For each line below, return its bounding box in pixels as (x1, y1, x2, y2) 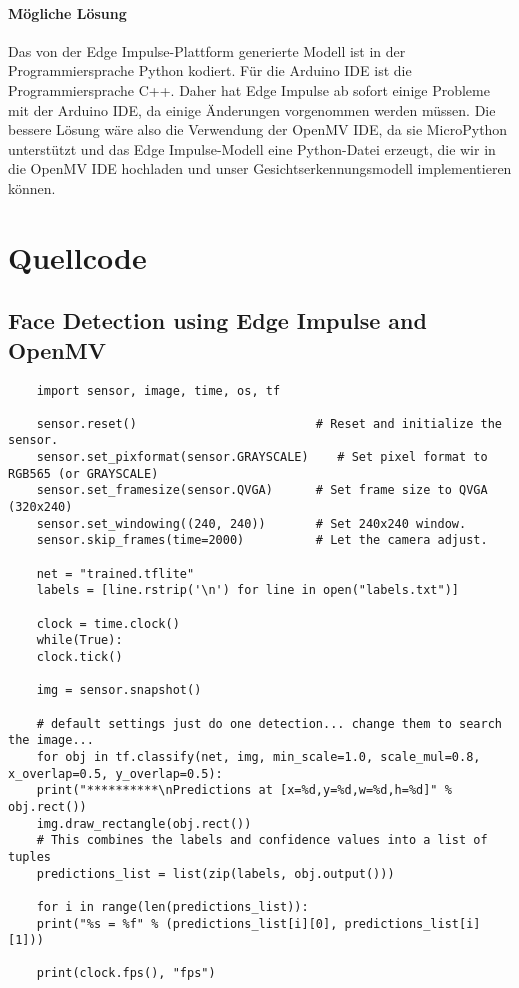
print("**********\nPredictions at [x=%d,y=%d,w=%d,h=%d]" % (36, 783, 452, 798)
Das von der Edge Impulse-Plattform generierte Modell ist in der (8, 40, 406, 61)
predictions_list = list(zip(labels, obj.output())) (36, 866, 395, 881)
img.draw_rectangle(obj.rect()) (36, 816, 252, 831)
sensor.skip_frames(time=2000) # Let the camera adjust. (36, 533, 488, 548)
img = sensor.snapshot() (36, 683, 202, 698)
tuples (8, 849, 51, 864)
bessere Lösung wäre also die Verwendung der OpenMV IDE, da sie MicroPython (8, 119, 508, 140)
